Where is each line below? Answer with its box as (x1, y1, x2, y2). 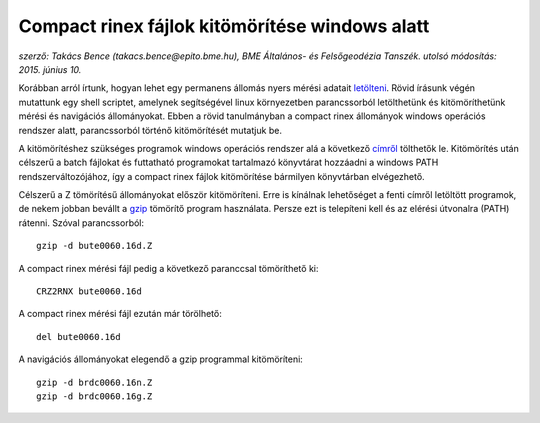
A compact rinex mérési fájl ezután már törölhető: (18, 308, 222, 320)
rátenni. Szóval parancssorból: (18, 216, 145, 229)
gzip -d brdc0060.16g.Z (36, 390, 153, 402)
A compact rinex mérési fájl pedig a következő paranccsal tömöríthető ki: (18, 262, 319, 274)
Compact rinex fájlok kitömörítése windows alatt (18, 15, 430, 37)
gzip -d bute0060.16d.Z (36, 240, 153, 252)
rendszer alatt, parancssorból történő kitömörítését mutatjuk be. (18, 124, 282, 136)
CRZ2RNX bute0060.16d (36, 286, 142, 297)
